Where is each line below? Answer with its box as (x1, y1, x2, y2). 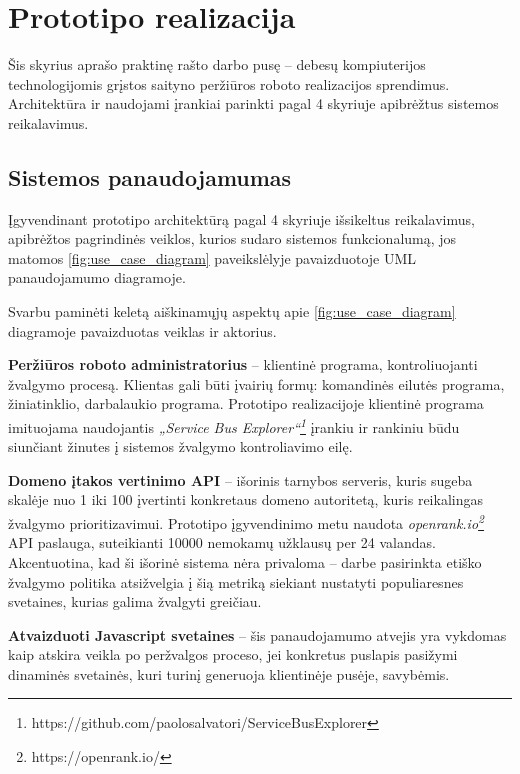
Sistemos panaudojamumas (8, 161, 292, 192)
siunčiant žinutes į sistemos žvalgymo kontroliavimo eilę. (8, 436, 353, 457)
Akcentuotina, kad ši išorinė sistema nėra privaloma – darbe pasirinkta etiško (8, 551, 482, 572)
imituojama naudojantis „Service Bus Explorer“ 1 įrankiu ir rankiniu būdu (8, 414, 460, 437)
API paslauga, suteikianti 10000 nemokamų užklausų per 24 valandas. (8, 532, 436, 553)
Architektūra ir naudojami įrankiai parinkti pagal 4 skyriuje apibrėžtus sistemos (8, 93, 499, 114)
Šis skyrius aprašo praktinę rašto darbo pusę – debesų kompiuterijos (8, 54, 426, 75)
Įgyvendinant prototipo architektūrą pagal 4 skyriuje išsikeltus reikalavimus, (8, 208, 475, 229)
